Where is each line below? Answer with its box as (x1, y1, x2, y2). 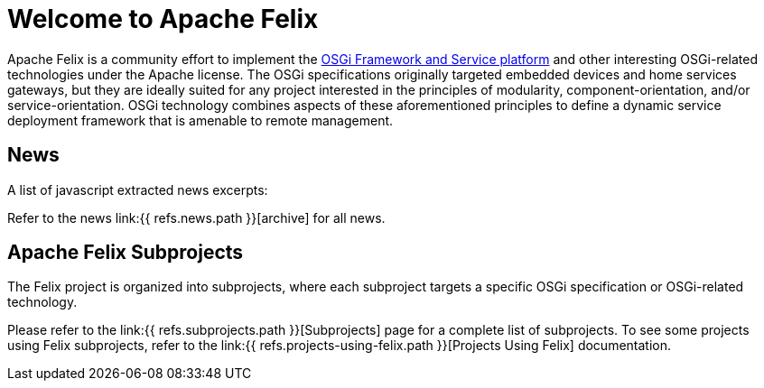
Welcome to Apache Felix (7, 4, 319, 34)
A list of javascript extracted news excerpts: (7, 181, 268, 198)
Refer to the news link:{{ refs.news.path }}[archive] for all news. (7, 209, 386, 226)
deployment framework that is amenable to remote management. (7, 112, 394, 128)
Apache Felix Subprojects (7, 241, 244, 264)
